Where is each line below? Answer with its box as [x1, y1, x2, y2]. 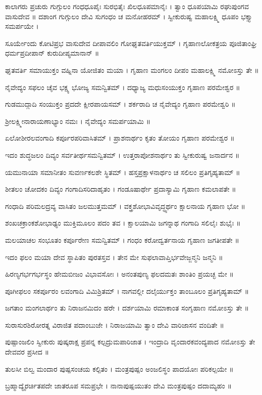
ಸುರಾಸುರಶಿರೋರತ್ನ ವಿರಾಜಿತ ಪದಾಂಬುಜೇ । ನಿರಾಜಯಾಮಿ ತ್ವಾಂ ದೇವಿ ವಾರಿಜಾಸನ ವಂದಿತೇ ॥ [5, 319, 224, 330]
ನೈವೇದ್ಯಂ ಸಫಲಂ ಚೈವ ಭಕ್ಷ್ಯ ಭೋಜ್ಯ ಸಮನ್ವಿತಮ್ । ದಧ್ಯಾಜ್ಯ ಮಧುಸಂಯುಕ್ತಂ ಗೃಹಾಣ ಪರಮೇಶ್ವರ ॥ [5, 81, 240, 92]
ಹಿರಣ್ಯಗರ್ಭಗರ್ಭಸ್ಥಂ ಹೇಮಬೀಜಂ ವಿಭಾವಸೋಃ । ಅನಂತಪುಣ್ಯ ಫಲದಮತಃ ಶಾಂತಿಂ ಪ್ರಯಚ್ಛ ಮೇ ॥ [5, 269, 234, 279]
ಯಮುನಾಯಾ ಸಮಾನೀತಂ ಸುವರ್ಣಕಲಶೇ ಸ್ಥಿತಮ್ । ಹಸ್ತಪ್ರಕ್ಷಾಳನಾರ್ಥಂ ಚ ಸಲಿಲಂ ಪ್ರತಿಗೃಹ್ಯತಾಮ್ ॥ [5, 166, 240, 177]
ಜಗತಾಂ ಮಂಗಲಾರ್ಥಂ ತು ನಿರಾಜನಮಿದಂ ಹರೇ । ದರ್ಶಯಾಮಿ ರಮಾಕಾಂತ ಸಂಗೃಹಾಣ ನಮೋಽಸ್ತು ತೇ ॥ [5, 302, 249, 313]
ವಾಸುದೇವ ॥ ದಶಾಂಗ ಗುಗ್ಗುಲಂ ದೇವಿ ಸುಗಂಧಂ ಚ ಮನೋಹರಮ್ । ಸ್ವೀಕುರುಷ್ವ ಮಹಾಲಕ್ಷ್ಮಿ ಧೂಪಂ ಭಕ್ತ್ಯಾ [5, 11, 253, 21]
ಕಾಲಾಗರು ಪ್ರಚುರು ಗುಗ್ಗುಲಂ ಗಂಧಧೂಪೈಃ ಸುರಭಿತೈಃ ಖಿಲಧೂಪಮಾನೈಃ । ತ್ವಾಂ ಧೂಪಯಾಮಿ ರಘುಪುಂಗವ [5, 1, 249, 11]
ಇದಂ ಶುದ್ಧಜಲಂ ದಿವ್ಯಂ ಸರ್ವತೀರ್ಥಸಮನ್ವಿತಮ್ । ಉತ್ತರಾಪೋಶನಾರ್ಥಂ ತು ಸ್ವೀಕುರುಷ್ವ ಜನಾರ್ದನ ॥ [5, 149, 240, 160]
